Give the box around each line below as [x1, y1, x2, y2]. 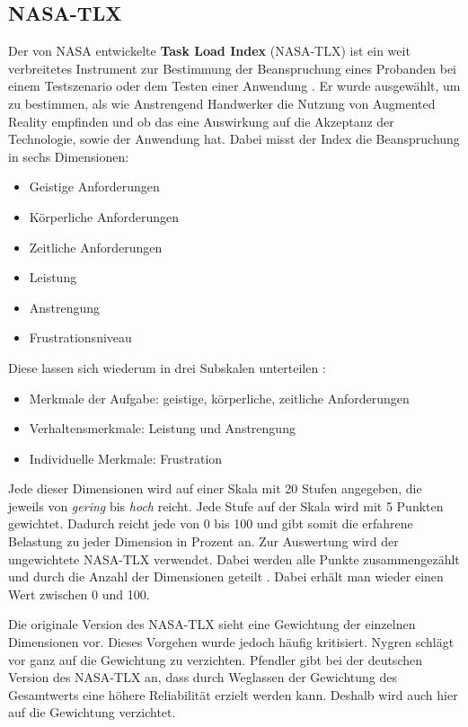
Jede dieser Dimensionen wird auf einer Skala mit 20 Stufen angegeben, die [8, 479, 422, 498]
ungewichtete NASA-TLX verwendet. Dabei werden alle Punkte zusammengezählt [8, 549, 460, 568]
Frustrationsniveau [29, 328, 132, 347]
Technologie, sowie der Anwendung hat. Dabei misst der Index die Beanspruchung [8, 129, 460, 148]
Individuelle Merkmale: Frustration [29, 448, 223, 467]
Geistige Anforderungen [29, 177, 160, 196]
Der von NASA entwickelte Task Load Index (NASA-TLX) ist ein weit [8, 41, 411, 60]
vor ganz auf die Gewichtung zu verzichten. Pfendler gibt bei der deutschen [8, 650, 422, 669]
